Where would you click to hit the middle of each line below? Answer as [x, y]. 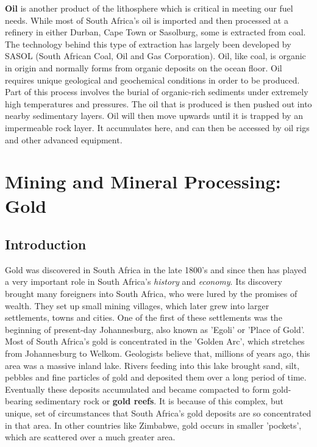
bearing [19, 401]
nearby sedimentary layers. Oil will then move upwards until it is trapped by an [154, 116]
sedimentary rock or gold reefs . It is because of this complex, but [159, 401]
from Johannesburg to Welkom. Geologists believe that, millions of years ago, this [158, 353]
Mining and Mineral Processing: [143, 181]
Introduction [46, 244]
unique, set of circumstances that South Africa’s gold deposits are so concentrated [158, 413]
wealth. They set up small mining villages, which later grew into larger [137, 305]
